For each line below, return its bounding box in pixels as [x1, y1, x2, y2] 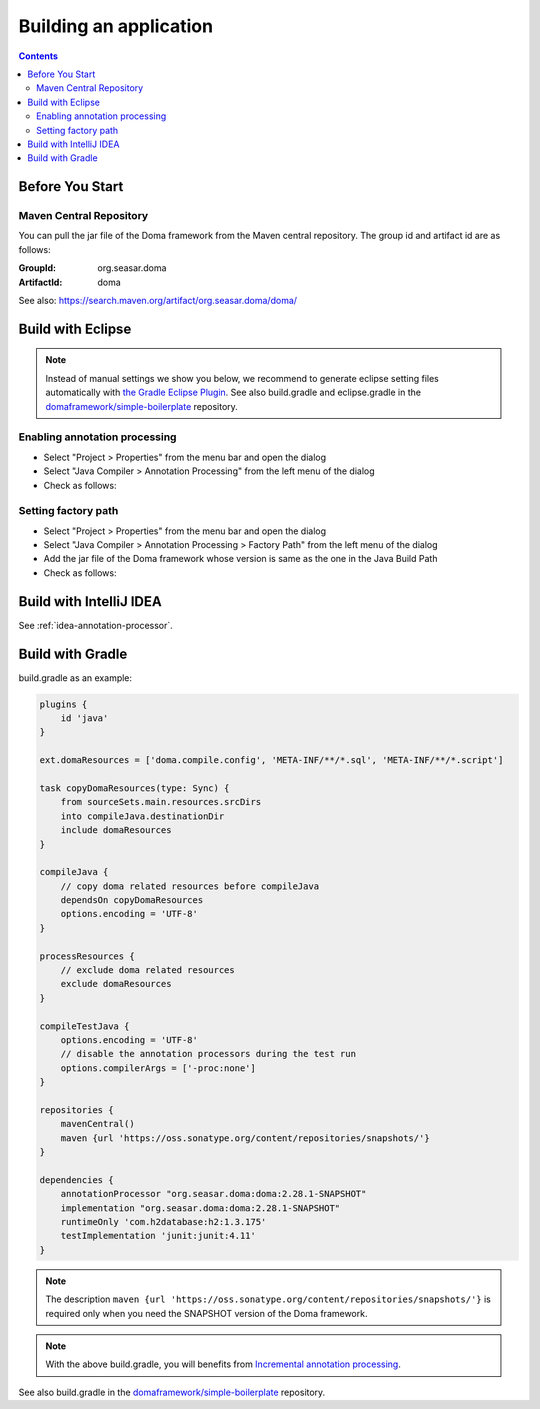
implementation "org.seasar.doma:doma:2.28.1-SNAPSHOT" [60, 1202, 341, 1214]
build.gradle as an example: [18, 671, 133, 684]
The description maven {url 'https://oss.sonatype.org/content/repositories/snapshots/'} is [45, 1293, 492, 1305]
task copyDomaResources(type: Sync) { [39, 782, 230, 794]
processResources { [39, 950, 135, 962]
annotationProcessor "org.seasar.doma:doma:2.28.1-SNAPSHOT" [60, 1188, 367, 1200]
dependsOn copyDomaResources [60, 895, 204, 906]
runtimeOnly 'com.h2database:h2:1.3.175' [60, 1216, 267, 1228]
